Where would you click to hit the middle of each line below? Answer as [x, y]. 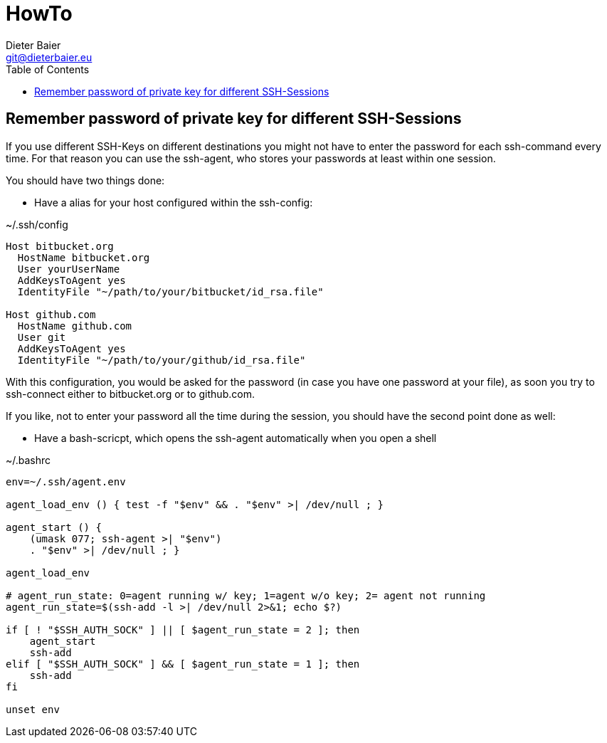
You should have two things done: [85, 180]
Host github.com [51, 314]
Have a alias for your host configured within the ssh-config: [174, 202]
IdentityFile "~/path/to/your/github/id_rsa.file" [162, 360]
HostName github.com [75, 326]
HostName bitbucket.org [84, 257]
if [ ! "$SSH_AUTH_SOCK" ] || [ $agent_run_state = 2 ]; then [183, 629]
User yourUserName [69, 269]
